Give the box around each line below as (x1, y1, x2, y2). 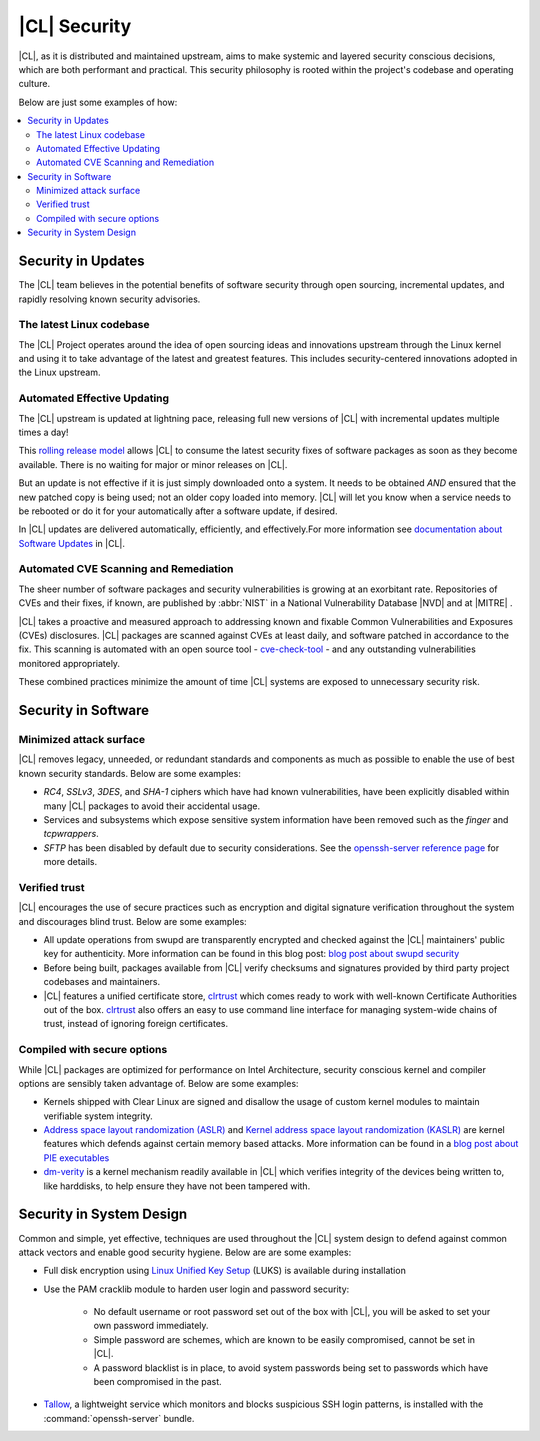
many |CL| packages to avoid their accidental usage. (43, 800, 260, 812)
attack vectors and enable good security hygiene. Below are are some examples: (18, 1246, 352, 1258)
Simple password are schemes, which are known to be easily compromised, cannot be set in (93, 1333, 475, 1345)
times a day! (18, 426, 69, 438)
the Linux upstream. (18, 366, 101, 379)
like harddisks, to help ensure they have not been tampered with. (43, 1180, 311, 1192)
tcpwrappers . (43, 828, 99, 840)
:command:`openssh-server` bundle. (43, 1412, 195, 1424)
